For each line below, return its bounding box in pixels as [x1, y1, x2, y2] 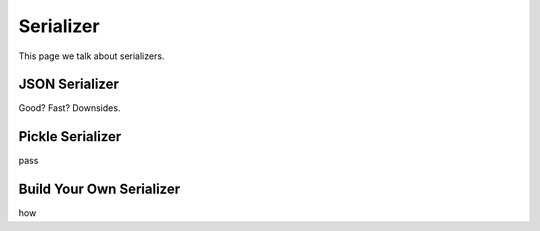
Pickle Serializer [18, 128, 122, 145]
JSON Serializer [18, 76, 120, 93]
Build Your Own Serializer [18, 181, 181, 198]
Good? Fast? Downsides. [18, 102, 121, 114]
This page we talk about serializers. [18, 50, 165, 62]
